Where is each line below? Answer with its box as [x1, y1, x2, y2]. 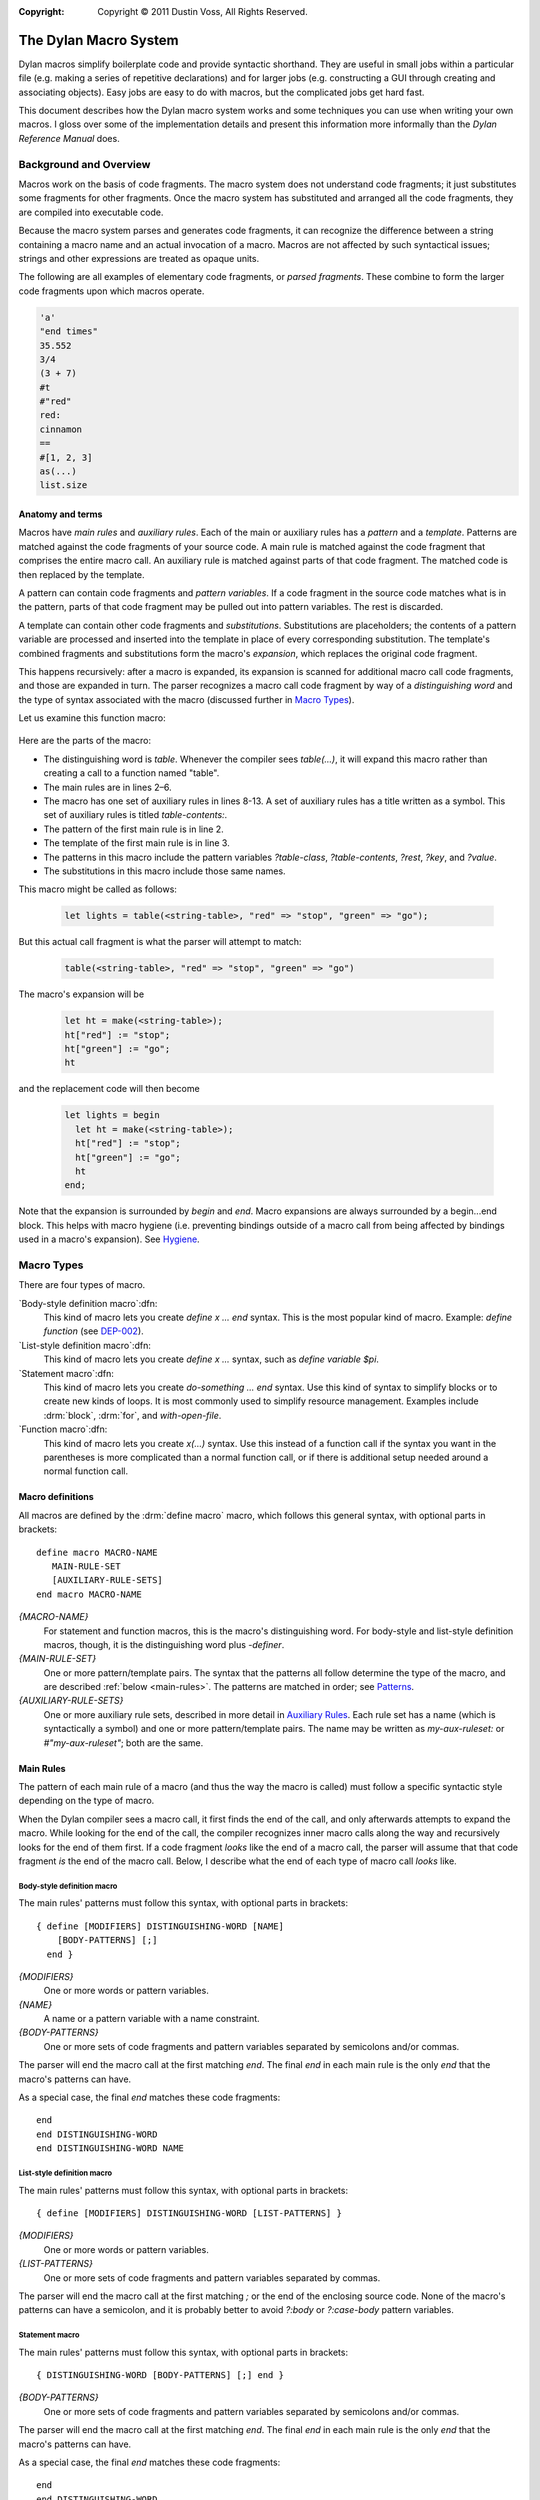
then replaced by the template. [18, 568, 145, 580]
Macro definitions [18, 1491, 94, 1503]
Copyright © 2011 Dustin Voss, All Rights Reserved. [97, 6, 309, 17]
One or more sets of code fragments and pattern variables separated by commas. [43, 2271, 381, 2284]
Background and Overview [18, 157, 151, 171]
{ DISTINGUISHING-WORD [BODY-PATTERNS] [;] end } [36, 2370, 285, 2381]
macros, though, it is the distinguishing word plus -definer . [43, 1638, 285, 1650]
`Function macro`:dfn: [18, 1423, 108, 1435]
